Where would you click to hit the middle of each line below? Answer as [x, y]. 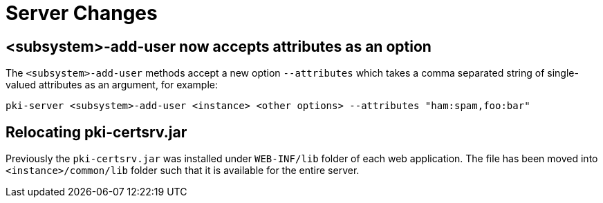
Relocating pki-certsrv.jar [96, 132]
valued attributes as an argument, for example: [112, 85]
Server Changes [82, 13]
